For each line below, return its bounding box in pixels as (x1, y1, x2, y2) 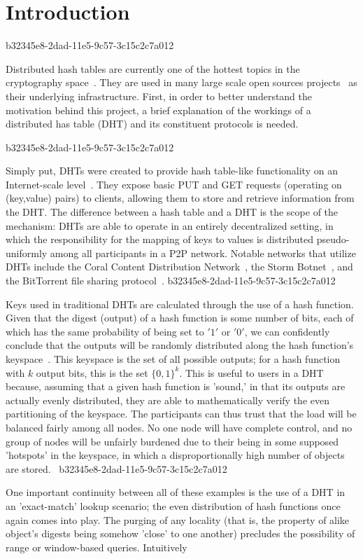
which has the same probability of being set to (6, 324, 204, 338)
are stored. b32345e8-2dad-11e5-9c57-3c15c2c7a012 (6, 461, 227, 476)
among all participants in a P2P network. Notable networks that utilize (50, 245, 356, 260)
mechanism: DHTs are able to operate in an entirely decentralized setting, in (6, 218, 334, 233)
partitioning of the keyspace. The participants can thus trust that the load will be (6, 406, 357, 421)
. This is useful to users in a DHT (179, 365, 324, 380)
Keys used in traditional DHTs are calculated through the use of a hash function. (6, 296, 354, 311)
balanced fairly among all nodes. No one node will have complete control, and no (6, 420, 353, 434)
